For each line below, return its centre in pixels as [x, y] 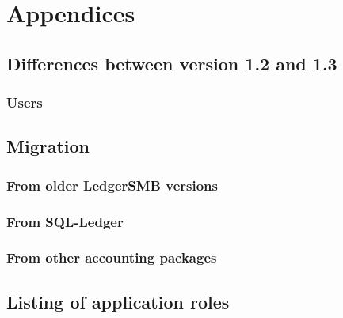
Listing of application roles [118, 301]
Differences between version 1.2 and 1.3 [172, 63]
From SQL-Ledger [65, 221]
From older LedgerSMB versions [112, 185]
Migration [48, 146]
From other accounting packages [112, 257]
